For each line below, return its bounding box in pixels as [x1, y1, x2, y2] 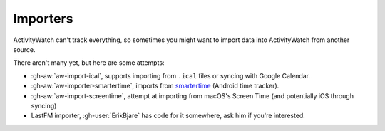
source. [13, 45, 36, 53]
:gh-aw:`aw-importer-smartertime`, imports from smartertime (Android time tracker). [31, 82, 279, 90]
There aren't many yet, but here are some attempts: [13, 58, 165, 67]
